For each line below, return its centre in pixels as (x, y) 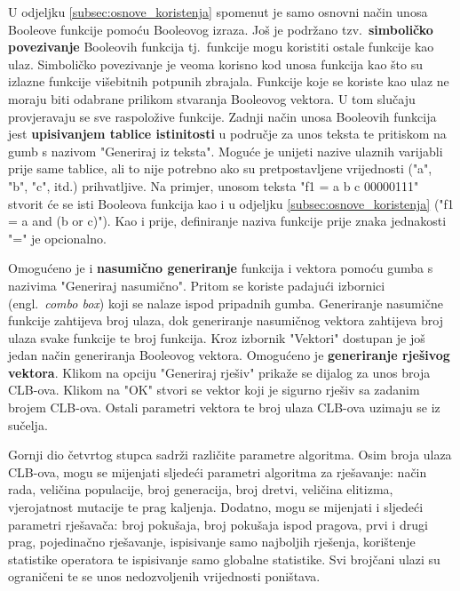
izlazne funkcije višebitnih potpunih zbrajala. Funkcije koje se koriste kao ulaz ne (229, 81)
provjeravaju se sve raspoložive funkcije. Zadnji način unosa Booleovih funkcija (222, 116)
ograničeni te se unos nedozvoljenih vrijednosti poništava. (164, 576)
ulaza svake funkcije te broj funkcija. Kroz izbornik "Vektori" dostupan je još (217, 337)
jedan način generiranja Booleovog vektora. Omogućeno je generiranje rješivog (229, 355)
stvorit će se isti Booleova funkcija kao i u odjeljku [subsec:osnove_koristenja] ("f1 (231, 203)
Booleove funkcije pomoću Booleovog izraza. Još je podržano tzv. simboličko (221, 29)
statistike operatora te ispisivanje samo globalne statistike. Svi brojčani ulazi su (224, 559)
